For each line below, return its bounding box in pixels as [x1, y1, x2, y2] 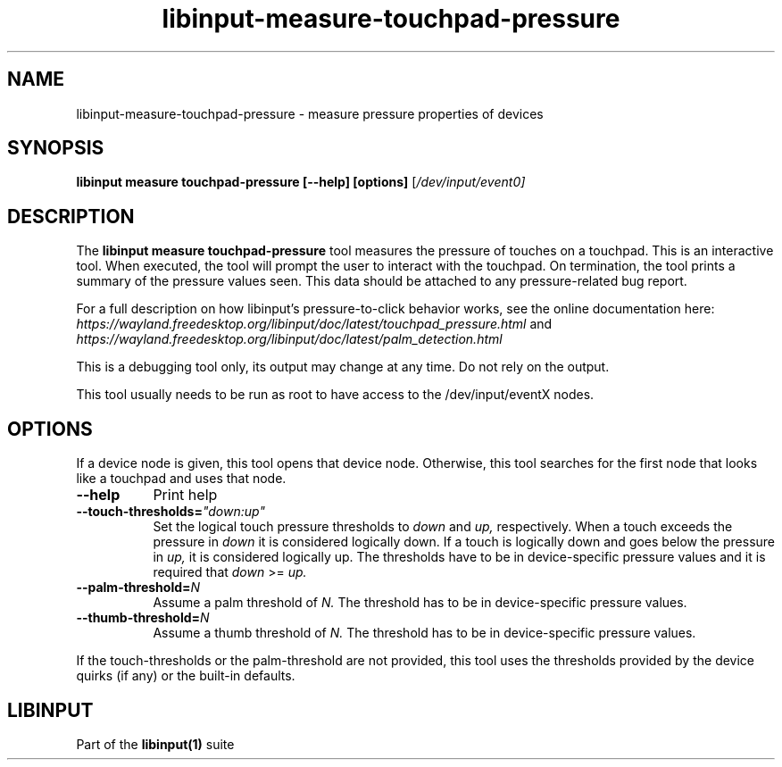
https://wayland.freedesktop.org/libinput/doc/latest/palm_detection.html [76, 331, 503, 347]
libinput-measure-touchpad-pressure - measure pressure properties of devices [76, 105, 544, 121]
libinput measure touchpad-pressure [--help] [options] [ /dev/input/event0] [76, 174, 526, 190]
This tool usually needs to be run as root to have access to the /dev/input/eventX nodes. [76, 387, 595, 403]
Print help [153, 486, 218, 504]
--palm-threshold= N [76, 579, 201, 596]
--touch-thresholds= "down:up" [76, 504, 265, 520]
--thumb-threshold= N [76, 610, 210, 626]
